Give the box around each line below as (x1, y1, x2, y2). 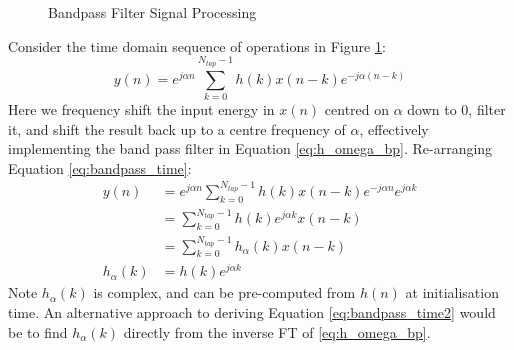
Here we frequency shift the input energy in (8, 98, 275, 119)
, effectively (359, 118, 429, 139)
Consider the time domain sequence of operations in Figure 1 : (8, 35, 386, 56)
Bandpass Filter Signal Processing (48, 2, 257, 22)
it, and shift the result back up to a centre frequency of (8, 118, 346, 139)
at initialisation (405, 282, 499, 303)
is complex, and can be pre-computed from (93, 282, 356, 303)
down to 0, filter (407, 98, 506, 119)
